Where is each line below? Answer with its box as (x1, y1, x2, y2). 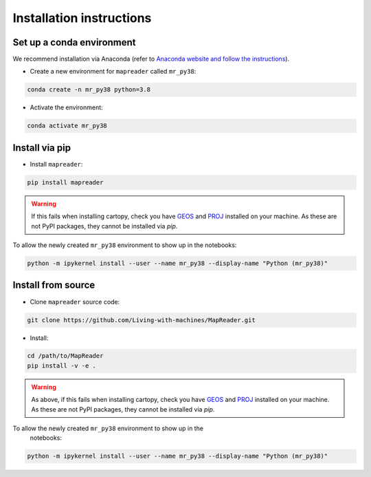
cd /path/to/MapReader (27, 352, 104, 360)
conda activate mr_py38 (27, 122, 108, 130)
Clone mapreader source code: (30, 297, 120, 306)
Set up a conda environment (12, 36, 137, 48)
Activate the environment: (30, 103, 103, 112)
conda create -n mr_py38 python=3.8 (27, 86, 151, 94)
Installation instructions (12, 10, 152, 25)
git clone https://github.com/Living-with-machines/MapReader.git (27, 316, 256, 324)
